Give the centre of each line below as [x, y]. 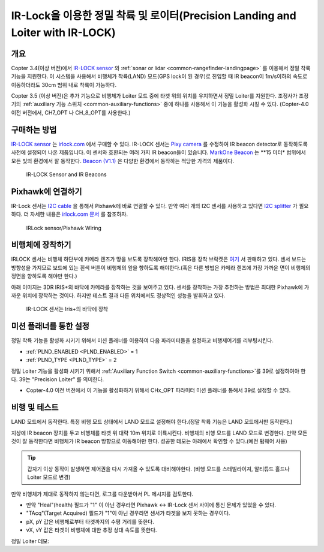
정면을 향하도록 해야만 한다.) [44, 276]
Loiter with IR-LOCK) [64, 32]
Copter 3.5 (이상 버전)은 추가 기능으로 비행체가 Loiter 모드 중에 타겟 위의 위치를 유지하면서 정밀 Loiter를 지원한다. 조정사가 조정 [160, 96]
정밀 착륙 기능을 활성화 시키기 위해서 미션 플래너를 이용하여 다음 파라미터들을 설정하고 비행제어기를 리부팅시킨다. [142, 340]
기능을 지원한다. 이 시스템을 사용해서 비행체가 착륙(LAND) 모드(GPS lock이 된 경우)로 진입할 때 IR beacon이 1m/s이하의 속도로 [159, 76]
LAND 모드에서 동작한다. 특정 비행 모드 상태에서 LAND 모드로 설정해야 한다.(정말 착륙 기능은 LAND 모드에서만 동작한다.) [152, 422]
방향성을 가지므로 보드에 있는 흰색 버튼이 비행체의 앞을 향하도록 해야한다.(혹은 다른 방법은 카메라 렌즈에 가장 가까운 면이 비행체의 [161, 267]
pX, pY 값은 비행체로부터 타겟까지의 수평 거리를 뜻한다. [90, 521]
